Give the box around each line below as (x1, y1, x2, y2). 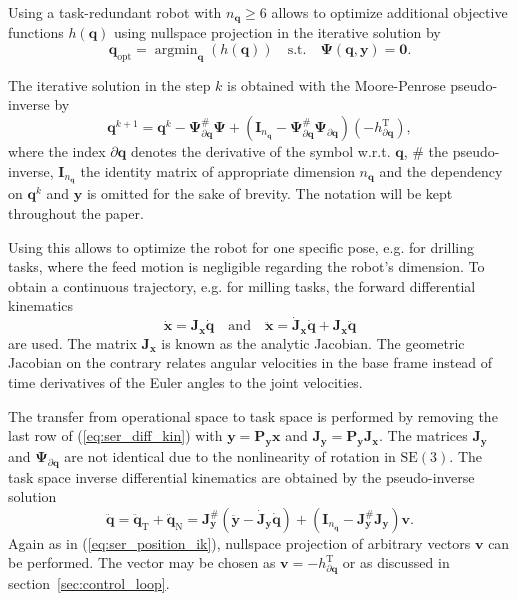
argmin (154, 43, 198, 58)
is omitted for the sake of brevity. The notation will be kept (86, 183, 453, 204)
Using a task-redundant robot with (8, 2, 222, 22)
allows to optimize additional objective (271, 2, 508, 22)
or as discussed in (342, 552, 450, 573)
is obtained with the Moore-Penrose (227, 74, 446, 95)
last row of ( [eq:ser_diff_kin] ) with (8, 425, 223, 446)
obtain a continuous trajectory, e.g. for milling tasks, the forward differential (8, 275, 476, 296)
